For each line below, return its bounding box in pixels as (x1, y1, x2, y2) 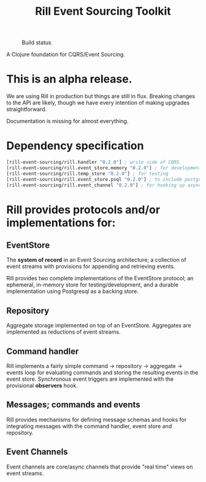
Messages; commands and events (6, 400, 141, 410)
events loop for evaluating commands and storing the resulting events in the (6, 369, 199, 377)
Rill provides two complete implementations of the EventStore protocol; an (6, 275, 194, 282)
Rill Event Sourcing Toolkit (34, 4, 172, 18)
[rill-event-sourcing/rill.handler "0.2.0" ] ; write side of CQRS (6, 159, 180, 166)
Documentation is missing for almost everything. (6, 118, 129, 125)
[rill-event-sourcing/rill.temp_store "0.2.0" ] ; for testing (6, 170, 169, 177)
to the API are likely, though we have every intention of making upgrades (6, 99, 190, 107)
